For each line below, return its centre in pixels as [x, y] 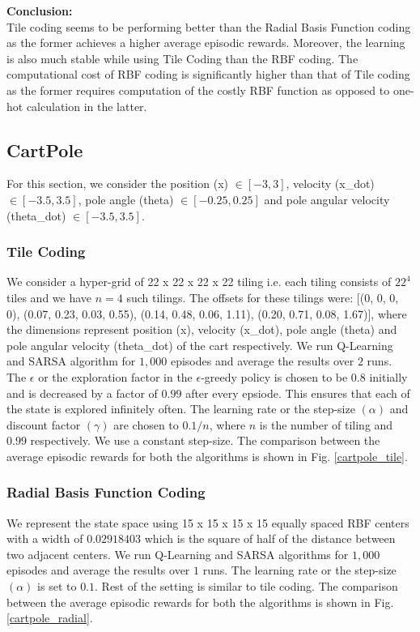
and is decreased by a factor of [82, 393]
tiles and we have [49, 297]
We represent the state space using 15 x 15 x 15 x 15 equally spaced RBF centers [208, 522]
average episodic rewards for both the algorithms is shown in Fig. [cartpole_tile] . [207, 456]
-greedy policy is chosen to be [274, 376]
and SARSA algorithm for [71, 361]
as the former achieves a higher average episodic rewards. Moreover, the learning [206, 43]
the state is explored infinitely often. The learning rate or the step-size [181, 409]
